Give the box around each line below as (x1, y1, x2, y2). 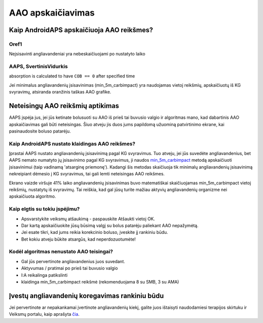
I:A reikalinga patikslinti (21, 272, 68, 278)
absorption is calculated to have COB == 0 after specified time (9, 73, 135, 79)
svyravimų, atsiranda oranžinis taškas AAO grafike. (9, 89, 112, 95)
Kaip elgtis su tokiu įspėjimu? (9, 206, 80, 212)
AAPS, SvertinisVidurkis (9, 63, 68, 70)
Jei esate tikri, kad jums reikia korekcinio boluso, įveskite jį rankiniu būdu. (21, 229, 168, 235)
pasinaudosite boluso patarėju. (9, 128, 71, 134)
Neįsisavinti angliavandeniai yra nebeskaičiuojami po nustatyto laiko (9, 51, 146, 57)
